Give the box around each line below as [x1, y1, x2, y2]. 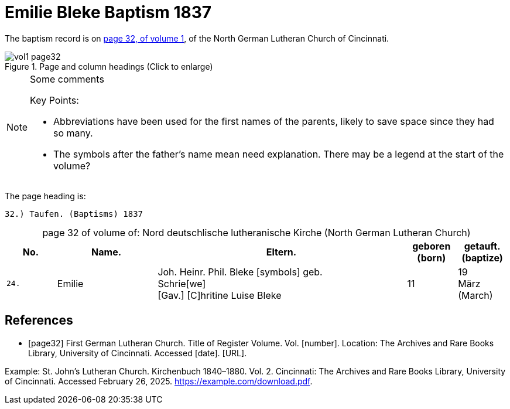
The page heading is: [5, 190, 86, 201]
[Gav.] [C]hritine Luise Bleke [158, 289, 282, 301]
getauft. [464, 240, 501, 252]
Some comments [30, 73, 104, 85]
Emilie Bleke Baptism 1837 [5, 2, 212, 22]
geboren [412, 240, 451, 252]
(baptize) [461, 251, 503, 264]
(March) [458, 289, 493, 301]
